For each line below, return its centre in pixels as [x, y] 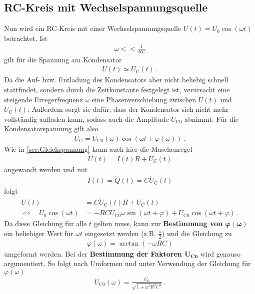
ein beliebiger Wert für [39, 233]
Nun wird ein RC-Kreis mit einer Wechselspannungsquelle [93, 28]
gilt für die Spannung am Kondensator [63, 59]
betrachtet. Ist [26, 38]
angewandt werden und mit [46, 169]
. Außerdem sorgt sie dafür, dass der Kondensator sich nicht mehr [128, 109]
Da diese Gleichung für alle [45, 223]
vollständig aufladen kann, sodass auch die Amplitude [86, 119]
